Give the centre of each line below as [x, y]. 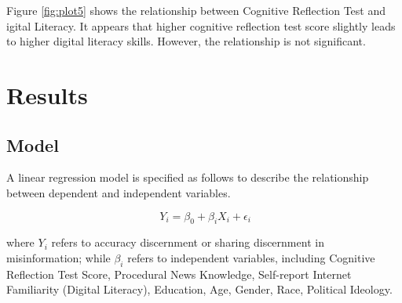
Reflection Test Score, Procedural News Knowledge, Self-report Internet [179, 274]
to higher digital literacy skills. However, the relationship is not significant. [186, 41]
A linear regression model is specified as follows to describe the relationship [188, 177]
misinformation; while [58, 257]
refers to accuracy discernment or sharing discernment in [188, 242]
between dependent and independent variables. [119, 192]
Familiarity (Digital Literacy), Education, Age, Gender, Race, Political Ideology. [199, 289]
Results [47, 94]
